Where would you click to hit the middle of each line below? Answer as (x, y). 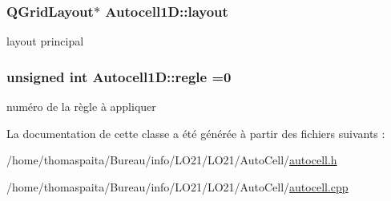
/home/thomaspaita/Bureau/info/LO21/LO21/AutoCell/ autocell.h (172, 160)
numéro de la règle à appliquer (81, 106)
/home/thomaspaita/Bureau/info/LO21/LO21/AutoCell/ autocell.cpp (177, 186)
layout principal (45, 41)
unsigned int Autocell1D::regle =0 (119, 76)
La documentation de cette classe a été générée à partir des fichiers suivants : (196, 133)
